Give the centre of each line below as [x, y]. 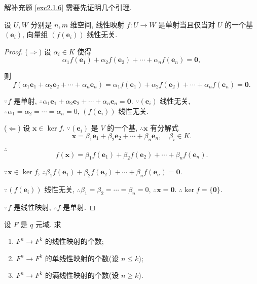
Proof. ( [16, 51]
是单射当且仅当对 [187, 24]
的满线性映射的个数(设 [82, 275]
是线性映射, [32, 207]
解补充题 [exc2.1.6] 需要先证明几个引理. [68, 7]
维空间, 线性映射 [97, 24]
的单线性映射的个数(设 [82, 258]
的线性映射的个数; [74, 241]
